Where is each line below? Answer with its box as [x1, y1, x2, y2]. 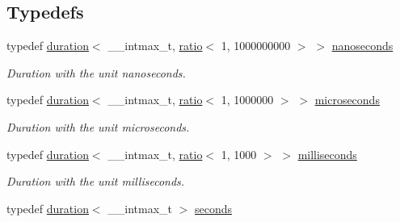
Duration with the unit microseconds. [6, 118, 190, 135]
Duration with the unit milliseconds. [6, 173, 185, 190]
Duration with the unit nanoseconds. [6, 64, 186, 81]
